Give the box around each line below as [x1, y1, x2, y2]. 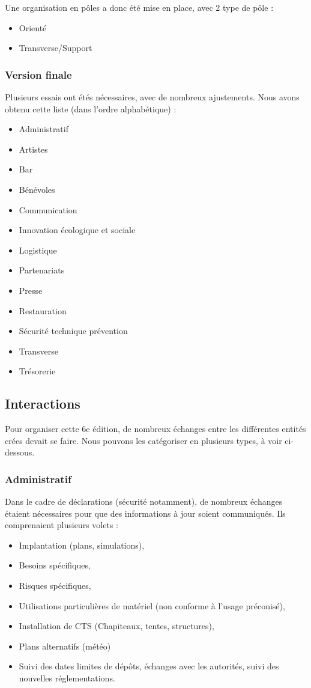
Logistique [19, 243, 57, 256]
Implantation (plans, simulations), [19, 538, 145, 551]
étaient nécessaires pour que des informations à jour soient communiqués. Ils [5, 507, 286, 519]
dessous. [5, 446, 35, 458]
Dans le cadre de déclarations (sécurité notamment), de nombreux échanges [5, 495, 283, 508]
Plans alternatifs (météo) [19, 639, 111, 652]
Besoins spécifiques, [19, 559, 91, 571]
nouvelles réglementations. [19, 672, 115, 684]
